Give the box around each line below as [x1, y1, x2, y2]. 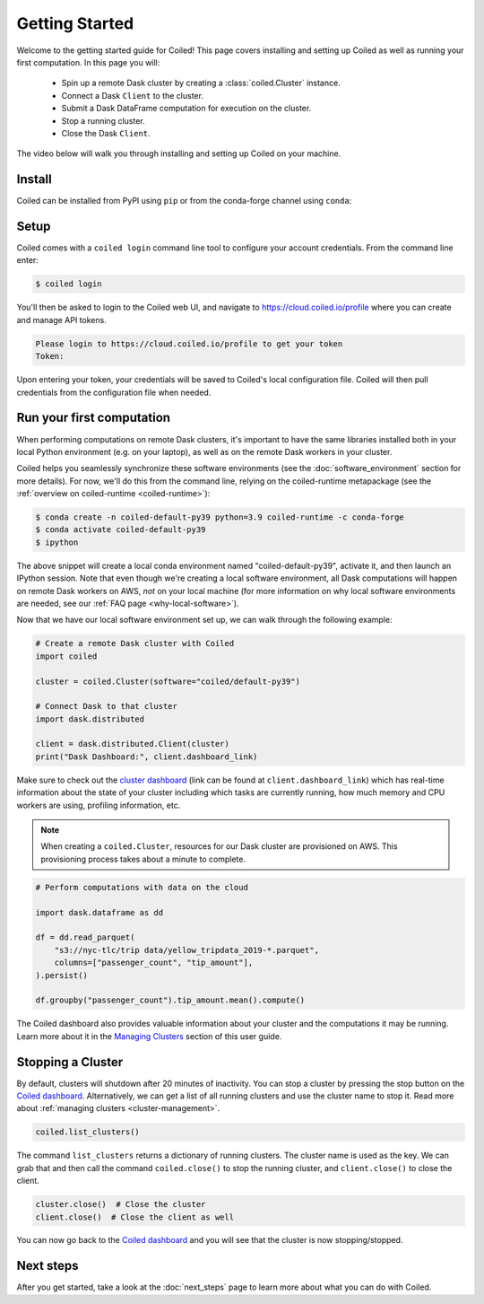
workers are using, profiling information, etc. [16, 800, 181, 810]
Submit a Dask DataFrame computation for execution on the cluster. [61, 103, 312, 114]
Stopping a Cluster [16, 1055, 124, 1070]
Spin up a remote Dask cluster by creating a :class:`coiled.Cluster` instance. [61, 77, 341, 89]
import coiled [35, 651, 98, 661]
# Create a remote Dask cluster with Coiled [35, 638, 235, 649]
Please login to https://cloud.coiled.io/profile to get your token [35, 338, 343, 349]
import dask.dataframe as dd [35, 907, 164, 917]
